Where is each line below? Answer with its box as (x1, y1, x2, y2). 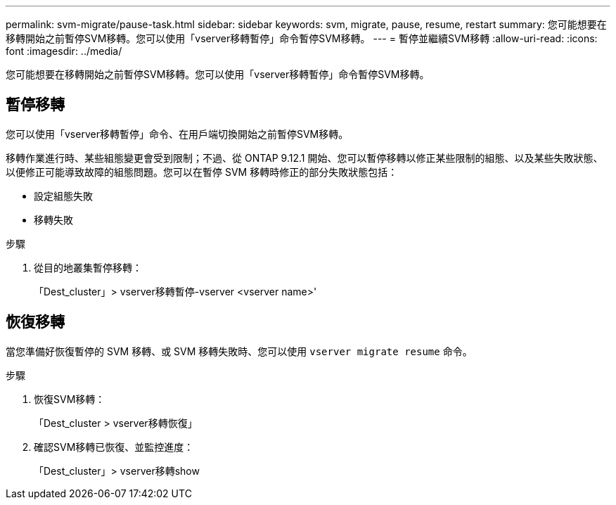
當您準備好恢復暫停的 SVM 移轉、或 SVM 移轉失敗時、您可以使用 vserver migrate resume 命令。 (6, 345, 473, 357)
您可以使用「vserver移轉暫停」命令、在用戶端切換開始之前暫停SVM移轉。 (6, 127, 349, 140)
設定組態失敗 (34, 189, 93, 202)
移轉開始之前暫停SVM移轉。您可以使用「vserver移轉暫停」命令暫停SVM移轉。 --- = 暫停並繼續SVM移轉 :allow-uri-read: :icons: (6, 32, 598, 44)
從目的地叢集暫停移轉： (34, 261, 142, 274)
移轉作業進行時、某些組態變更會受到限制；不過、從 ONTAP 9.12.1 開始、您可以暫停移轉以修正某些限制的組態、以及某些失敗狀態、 (6, 151, 603, 164)
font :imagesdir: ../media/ (6, 45, 122, 57)
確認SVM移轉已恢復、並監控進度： (34, 440, 194, 453)
